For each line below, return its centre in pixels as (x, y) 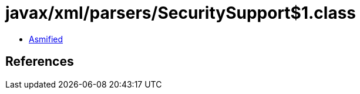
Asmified (46, 39)
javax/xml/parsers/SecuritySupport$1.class (181, 13)
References (40, 62)
